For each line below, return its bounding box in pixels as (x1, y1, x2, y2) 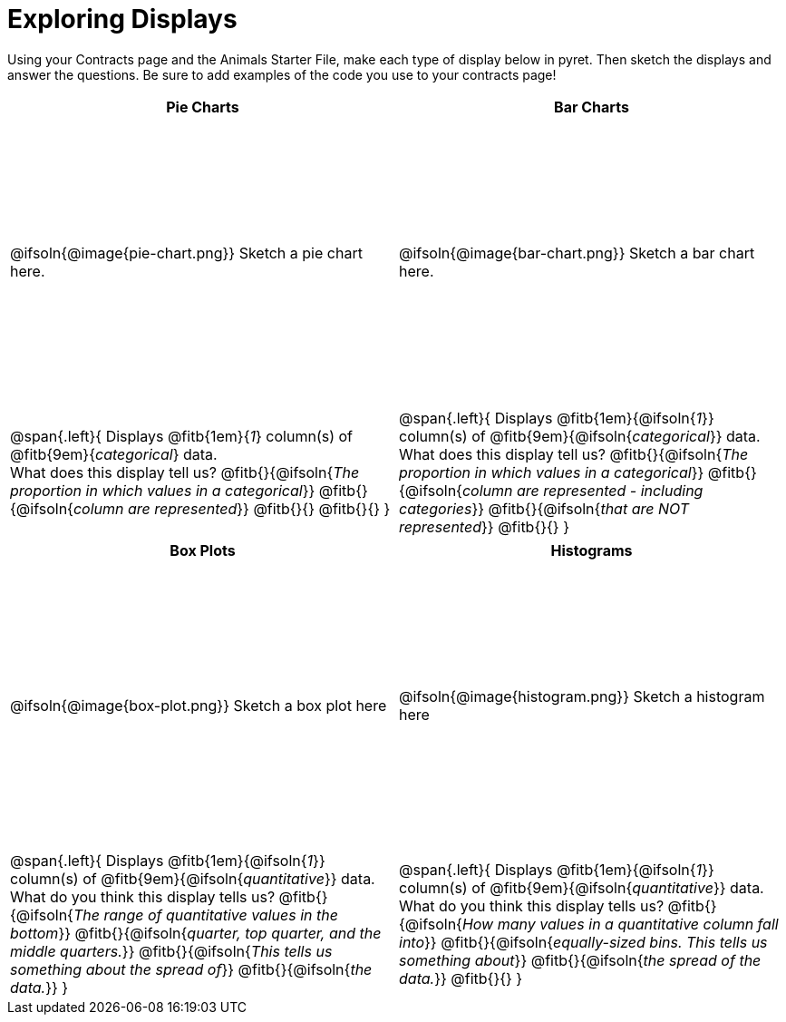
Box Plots (170, 540, 236, 560)
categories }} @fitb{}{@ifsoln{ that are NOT (399, 499, 690, 518)
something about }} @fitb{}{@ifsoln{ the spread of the (399, 951, 762, 970)
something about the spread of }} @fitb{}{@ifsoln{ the (10, 960, 373, 979)
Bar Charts (554, 97, 629, 116)
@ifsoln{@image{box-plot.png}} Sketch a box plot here (10, 696, 387, 715)
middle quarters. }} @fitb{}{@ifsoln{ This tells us (10, 942, 333, 961)
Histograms (550, 540, 633, 560)
